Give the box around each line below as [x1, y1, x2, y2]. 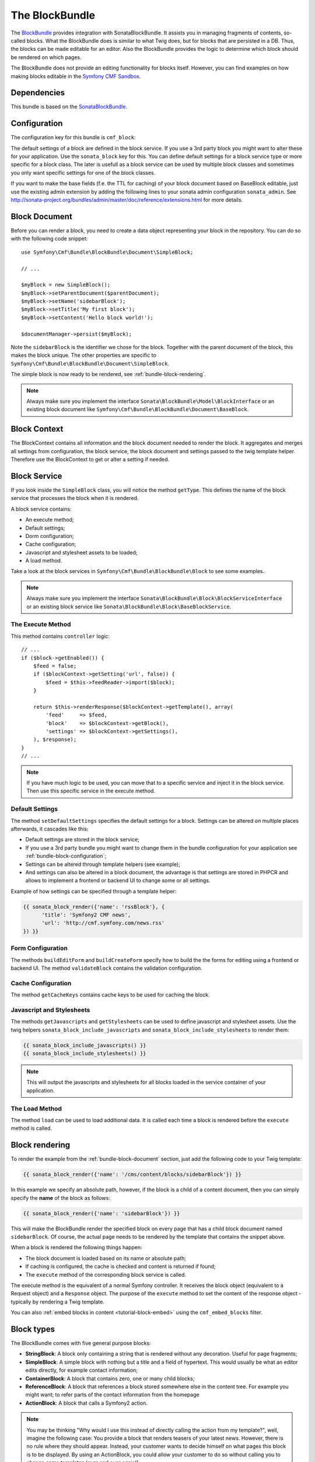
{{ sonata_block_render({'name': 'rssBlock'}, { [23, 904, 165, 910]
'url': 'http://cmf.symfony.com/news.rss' [41, 920, 165, 926]
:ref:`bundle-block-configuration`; [25, 853, 107, 860]
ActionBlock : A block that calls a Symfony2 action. [25, 1399, 148, 1406]
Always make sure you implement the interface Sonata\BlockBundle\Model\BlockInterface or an [26, 398, 275, 405]
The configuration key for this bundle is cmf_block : [10, 134, 136, 141]
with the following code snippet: [10, 235, 88, 242]
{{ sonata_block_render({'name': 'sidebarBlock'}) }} [23, 1210, 180, 1216]
